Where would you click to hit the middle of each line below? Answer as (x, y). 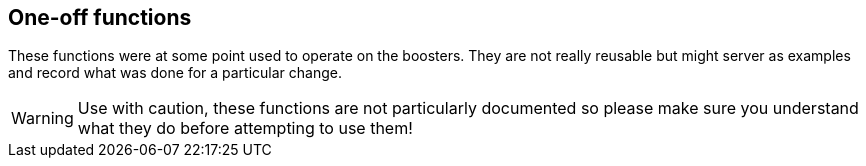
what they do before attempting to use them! (245, 128)
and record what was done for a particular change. (175, 73)
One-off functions (100, 17)
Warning (42, 118)
